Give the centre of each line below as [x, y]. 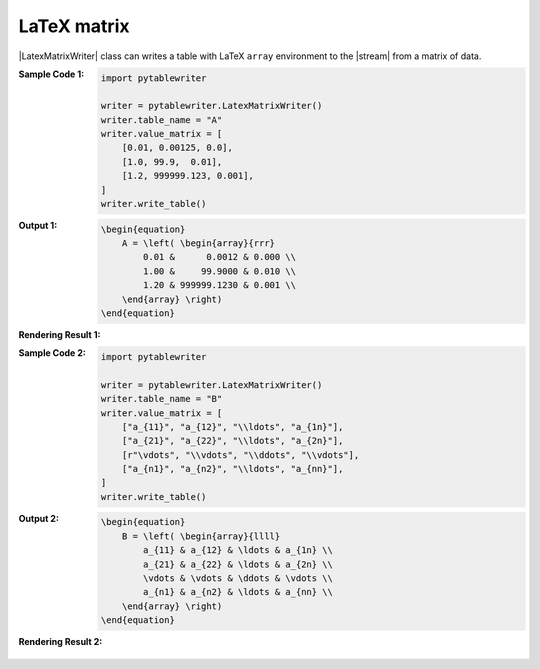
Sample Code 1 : [51, 74]
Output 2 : [39, 518]
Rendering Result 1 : [59, 334]
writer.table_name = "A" [161, 119]
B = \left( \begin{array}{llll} [201, 536]
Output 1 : [38, 226]
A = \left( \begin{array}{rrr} [198, 243]
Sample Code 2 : [52, 353]
